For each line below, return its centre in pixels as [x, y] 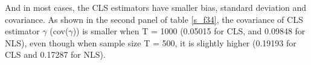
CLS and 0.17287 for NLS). [55, 54]
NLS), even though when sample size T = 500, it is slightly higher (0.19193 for [151, 42]
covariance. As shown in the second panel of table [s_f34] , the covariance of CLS [154, 19]
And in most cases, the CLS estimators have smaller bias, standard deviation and [156, 7]
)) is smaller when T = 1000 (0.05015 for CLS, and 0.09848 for [189, 31]
